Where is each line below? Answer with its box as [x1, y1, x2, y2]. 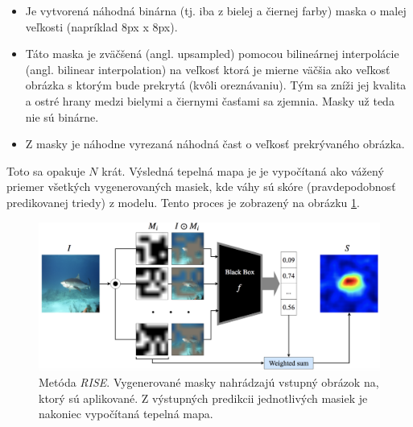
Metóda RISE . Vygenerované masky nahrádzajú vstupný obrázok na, [39, 374, 379, 391]
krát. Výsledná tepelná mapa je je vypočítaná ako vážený [101, 162, 384, 179]
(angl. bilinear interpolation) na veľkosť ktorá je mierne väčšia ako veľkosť [25, 60, 390, 77]
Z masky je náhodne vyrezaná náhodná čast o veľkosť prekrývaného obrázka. [25, 135, 405, 152]
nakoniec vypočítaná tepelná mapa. [39, 405, 213, 422]
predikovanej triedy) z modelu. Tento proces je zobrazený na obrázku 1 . [6, 193, 360, 210]
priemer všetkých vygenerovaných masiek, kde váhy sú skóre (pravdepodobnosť [6, 178, 396, 195]
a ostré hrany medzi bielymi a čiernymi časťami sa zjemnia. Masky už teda [25, 92, 394, 109]
